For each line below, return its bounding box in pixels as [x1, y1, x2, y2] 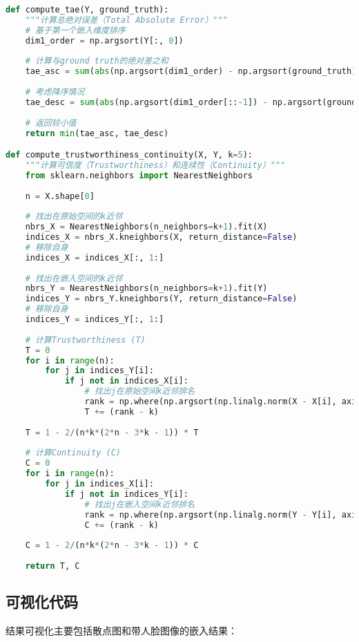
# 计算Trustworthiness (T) [25, 334, 146, 345]
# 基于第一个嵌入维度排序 [25, 25, 126, 35]
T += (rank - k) [84, 406, 159, 417]
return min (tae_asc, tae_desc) [25, 128, 169, 138]
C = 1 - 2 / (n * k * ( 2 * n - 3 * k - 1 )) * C [25, 540, 199, 551]
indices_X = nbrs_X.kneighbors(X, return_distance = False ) [25, 232, 298, 243]
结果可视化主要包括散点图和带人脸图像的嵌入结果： [6, 623, 237, 638]
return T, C [25, 561, 80, 572]
